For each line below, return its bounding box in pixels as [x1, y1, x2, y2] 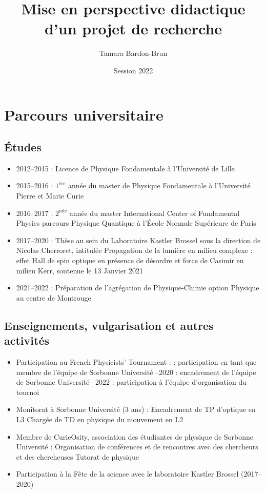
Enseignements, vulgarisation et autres [4, 317, 214, 333]
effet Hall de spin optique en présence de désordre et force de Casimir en [16, 255, 244, 266]
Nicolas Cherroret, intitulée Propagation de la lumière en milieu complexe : [16, 245, 253, 255]
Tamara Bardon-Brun [99, 48, 168, 58]
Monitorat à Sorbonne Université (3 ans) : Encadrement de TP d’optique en [16, 404, 256, 415]
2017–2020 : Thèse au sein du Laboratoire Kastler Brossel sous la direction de [16, 234, 261, 245]
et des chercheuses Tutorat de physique [16, 451, 139, 462]
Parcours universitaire [4, 104, 163, 125]
